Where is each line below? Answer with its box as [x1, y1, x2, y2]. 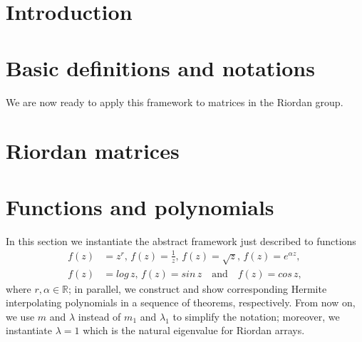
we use [6, 309, 35, 323]
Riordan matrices [6, 136, 180, 165]
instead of [78, 309, 121, 323]
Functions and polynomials [6, 192, 274, 221]
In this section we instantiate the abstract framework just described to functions [6, 233, 356, 248]
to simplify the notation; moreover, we [172, 309, 340, 323]
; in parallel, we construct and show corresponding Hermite [68, 281, 327, 296]
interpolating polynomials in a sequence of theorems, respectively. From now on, [6, 295, 356, 310]
